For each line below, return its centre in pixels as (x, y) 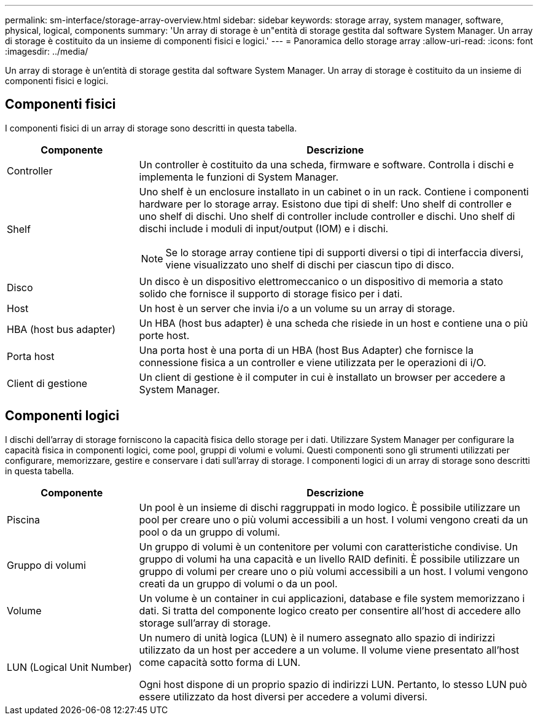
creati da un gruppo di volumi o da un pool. (238, 583)
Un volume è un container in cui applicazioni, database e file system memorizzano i (332, 598)
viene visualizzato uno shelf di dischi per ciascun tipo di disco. (310, 264)
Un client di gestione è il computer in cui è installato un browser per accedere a (322, 377)
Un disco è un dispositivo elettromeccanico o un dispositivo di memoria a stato (321, 281)
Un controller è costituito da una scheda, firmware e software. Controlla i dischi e (326, 164)
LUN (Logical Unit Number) (69, 667)
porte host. (164, 335)
